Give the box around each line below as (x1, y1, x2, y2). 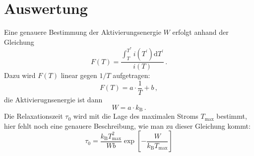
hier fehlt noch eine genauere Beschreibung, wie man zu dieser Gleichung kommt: (4, 120, 251, 131)
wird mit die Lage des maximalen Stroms (73, 111, 198, 121)
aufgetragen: (113, 70, 150, 80)
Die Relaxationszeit (4, 111, 63, 121)
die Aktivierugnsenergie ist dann (4, 94, 103, 105)
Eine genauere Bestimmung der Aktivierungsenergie (4, 27, 161, 37)
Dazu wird (4, 70, 36, 80)
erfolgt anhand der (172, 27, 229, 37)
